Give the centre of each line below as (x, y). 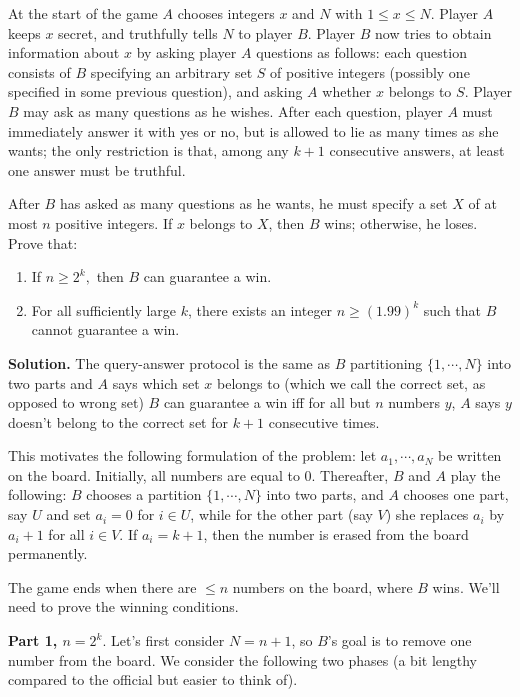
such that (452, 309)
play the (475, 474)
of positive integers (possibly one (370, 71)
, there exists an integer (260, 309)
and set (68, 514)
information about (64, 52)
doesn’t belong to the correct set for (118, 421)
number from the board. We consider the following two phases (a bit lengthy (243, 659)
